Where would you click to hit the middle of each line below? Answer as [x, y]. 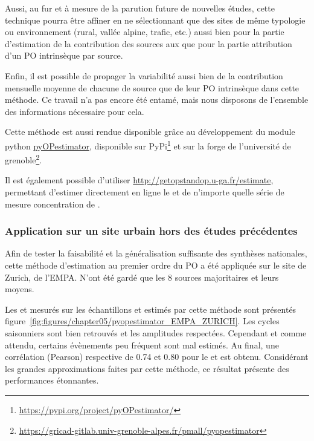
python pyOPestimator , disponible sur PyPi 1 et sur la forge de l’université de [148, 145]
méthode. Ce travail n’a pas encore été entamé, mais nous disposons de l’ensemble [157, 100]
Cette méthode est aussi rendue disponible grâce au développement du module [150, 132]
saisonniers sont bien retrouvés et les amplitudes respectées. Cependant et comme [156, 333]
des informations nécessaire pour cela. [75, 111]
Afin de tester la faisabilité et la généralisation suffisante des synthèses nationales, [156, 253]
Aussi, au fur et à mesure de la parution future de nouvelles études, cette [140, 8]
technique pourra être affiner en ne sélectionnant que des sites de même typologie [155, 20]
